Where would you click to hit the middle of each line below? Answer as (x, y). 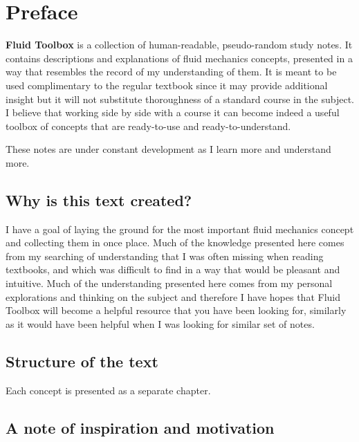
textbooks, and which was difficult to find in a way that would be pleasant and (173, 269)
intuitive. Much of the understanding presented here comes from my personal (169, 283)
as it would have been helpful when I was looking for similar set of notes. (160, 323)
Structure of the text (82, 361)
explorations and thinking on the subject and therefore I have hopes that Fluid (173, 296)
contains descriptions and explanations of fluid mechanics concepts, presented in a (179, 58)
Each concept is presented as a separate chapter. (108, 390)
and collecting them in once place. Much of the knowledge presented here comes (175, 242)
